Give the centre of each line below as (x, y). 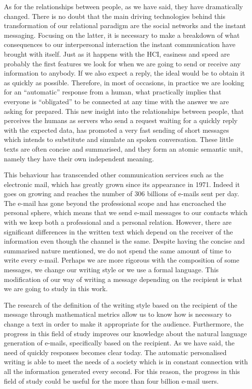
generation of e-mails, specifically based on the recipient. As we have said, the (119, 343)
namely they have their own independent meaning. (79, 158)
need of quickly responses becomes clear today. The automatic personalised (115, 352)
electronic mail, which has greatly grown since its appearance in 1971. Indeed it (122, 184)
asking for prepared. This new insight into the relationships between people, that (124, 111)
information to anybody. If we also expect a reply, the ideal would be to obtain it (125, 73)
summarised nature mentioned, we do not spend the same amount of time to (118, 250)
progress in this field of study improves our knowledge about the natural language (126, 333)
